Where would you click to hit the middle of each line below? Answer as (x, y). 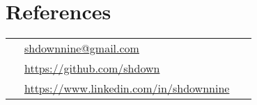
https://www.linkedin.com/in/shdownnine (127, 88)
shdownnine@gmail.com (81, 48)
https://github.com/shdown (92, 68)
